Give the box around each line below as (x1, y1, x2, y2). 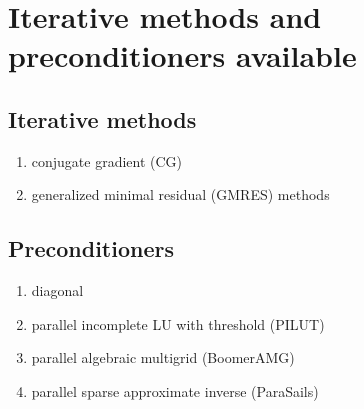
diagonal (31, 280, 84, 301)
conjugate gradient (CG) (31, 150, 183, 171)
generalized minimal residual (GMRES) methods (31, 184, 330, 205)
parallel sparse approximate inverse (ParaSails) (31, 380, 319, 401)
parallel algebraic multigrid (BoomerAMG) (31, 347, 295, 368)
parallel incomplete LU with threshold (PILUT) (31, 313, 325, 334)
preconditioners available (8, 35, 357, 76)
